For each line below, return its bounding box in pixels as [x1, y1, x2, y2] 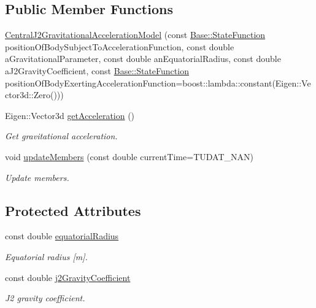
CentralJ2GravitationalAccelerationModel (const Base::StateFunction [5, 28, 266, 41]
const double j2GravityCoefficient [5, 271, 131, 283]
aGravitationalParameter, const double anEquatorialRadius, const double [5, 52, 281, 65]
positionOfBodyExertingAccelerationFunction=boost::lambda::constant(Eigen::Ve [5, 76, 311, 89]
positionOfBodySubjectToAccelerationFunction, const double [5, 40, 234, 53]
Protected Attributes [5, 201, 141, 220]
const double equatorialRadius [5, 229, 119, 242]
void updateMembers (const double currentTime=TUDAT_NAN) [5, 150, 253, 163]
